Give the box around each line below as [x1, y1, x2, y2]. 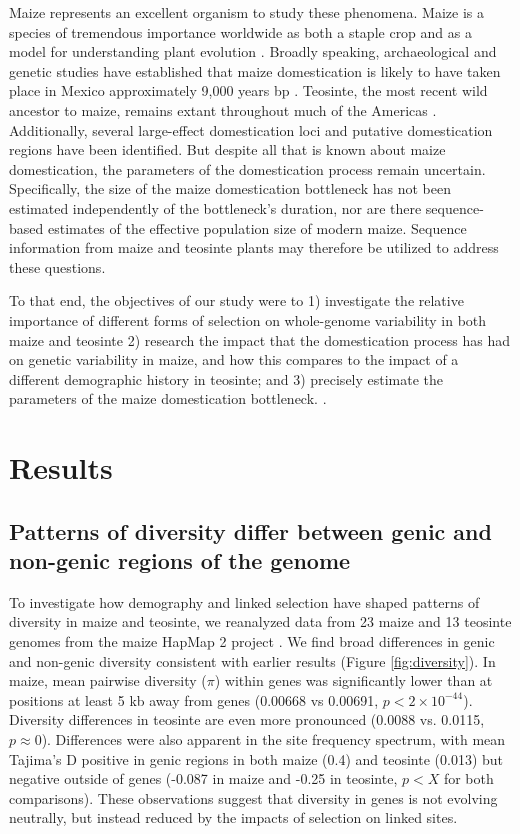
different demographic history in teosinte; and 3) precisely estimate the [9, 368, 444, 389]
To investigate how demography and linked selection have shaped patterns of [9, 591, 480, 612]
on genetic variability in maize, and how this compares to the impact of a [9, 349, 459, 370]
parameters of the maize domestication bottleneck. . [9, 388, 327, 409]
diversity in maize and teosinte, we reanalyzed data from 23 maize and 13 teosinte [9, 611, 512, 632]
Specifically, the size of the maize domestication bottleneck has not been [9, 178, 451, 199]
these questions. [9, 256, 106, 277]
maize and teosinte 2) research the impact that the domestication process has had [9, 329, 511, 350]
